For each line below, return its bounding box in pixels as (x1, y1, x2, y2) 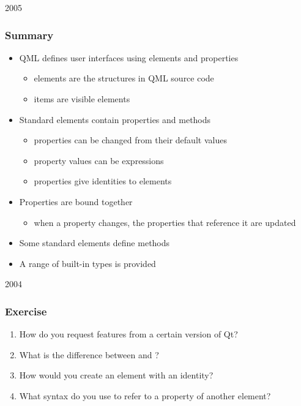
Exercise (5, 303, 47, 318)
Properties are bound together (19, 195, 133, 208)
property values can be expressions (34, 154, 164, 167)
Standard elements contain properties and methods (19, 113, 211, 126)
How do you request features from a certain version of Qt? (19, 328, 238, 340)
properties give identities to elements (34, 175, 172, 187)
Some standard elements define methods (19, 236, 170, 249)
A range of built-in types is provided (19, 257, 156, 269)
